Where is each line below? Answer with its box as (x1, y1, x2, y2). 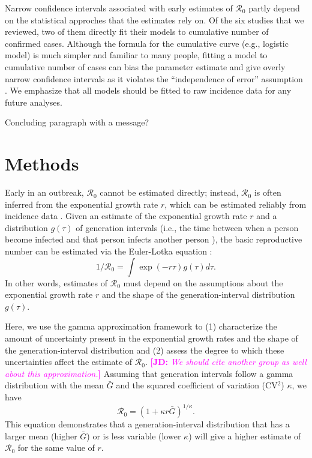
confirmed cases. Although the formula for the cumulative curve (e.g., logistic (5, 37, 289, 49)
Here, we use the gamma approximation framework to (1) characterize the (5, 320, 277, 333)
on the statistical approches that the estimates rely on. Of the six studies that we (5, 13, 304, 26)
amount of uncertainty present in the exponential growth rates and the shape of (5, 332, 298, 344)
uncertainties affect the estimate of (5, 355, 133, 368)
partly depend (248, 2, 300, 14)
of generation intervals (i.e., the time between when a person (76, 221, 299, 234)
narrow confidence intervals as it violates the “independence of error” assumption (5, 72, 303, 85)
